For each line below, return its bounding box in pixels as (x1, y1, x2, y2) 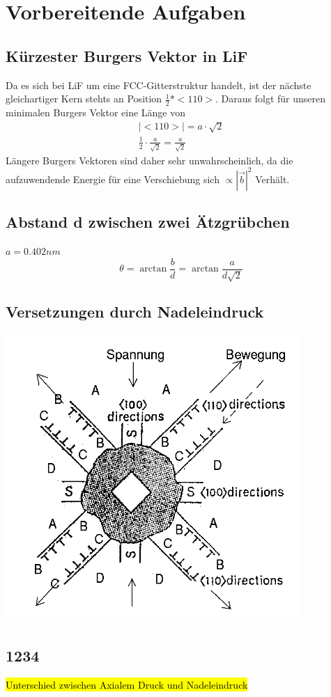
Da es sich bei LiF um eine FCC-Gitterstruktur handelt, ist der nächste (6, 77, 311, 92)
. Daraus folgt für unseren (215, 91, 326, 106)
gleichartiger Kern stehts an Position (6, 91, 162, 106)
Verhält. (255, 171, 290, 186)
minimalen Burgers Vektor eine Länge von (6, 105, 186, 119)
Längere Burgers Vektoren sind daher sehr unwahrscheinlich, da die (6, 152, 293, 167)
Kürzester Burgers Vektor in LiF (6, 45, 248, 66)
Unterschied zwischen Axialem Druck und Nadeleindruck (6, 678, 248, 691)
